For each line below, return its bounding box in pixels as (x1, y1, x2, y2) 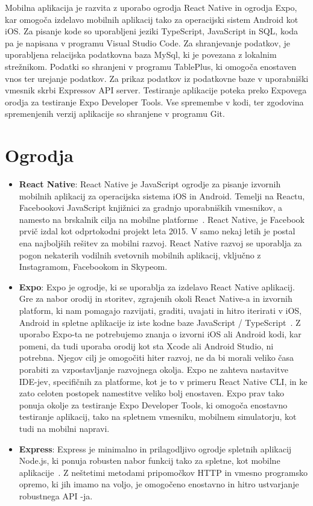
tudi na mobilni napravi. (19, 422, 110, 434)
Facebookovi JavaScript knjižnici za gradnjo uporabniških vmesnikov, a (19, 201, 283, 214)
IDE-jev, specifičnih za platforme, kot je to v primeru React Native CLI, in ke (19, 375, 308, 387)
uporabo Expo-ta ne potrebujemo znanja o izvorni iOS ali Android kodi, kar (19, 328, 302, 340)
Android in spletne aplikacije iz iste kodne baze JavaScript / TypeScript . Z (19, 316, 301, 328)
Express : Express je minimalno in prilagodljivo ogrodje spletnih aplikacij (19, 442, 292, 455)
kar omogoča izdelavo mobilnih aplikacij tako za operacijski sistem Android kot (5, 13, 299, 25)
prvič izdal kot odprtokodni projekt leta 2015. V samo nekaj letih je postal (19, 225, 296, 237)
